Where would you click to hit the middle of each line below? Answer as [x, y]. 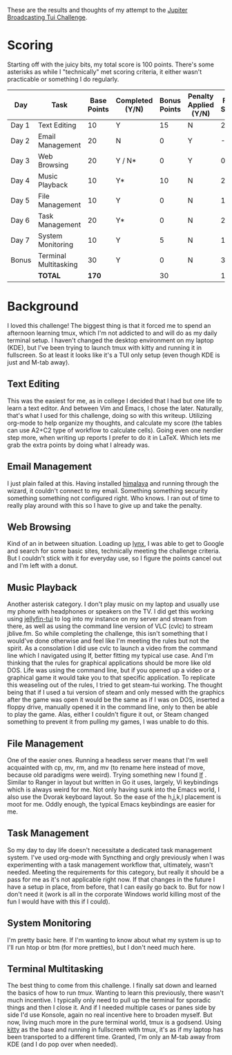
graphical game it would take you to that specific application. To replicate [111, 678]
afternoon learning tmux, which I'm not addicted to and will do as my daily [112, 333]
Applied [201, 104]
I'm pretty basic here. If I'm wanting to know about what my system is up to [114, 939]
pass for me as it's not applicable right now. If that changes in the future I [111, 879]
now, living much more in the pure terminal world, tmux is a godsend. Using [115, 1022]
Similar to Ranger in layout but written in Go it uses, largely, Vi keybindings [113, 782]
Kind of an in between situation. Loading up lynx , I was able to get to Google [116, 544]
